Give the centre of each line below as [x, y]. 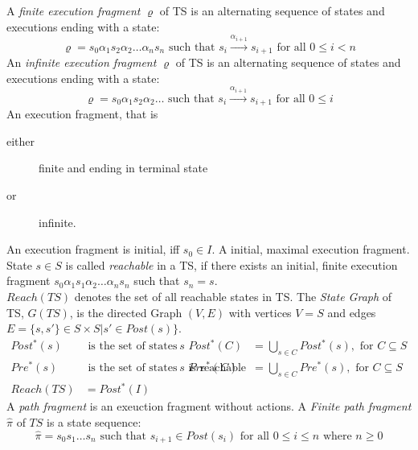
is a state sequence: [94, 422]
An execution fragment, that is [82, 114]
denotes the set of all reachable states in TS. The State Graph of [233, 296]
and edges [352, 312]
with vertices [260, 312]
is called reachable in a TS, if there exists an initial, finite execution [232, 264]
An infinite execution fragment [82, 62]
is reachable [217, 368]
